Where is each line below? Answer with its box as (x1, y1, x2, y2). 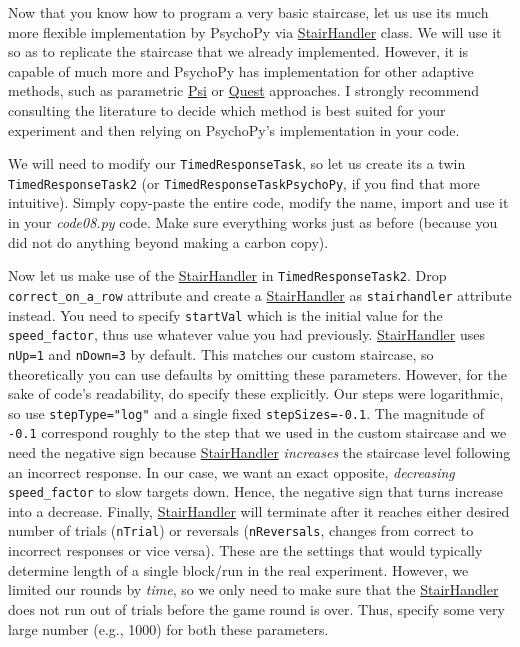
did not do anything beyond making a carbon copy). (8, 231, 329, 252)
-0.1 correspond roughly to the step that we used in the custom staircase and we (8, 422, 507, 443)
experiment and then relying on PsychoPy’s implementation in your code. (8, 119, 460, 140)
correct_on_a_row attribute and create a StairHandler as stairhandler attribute (8, 284, 512, 305)
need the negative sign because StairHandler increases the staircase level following (8, 442, 511, 463)
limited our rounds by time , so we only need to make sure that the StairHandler (8, 579, 499, 600)
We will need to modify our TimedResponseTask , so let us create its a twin (8, 153, 466, 174)
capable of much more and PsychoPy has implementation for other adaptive (8, 60, 474, 81)
